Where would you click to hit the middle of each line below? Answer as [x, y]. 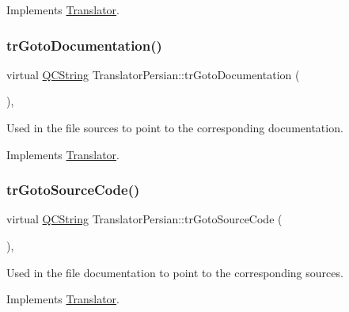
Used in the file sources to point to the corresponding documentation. [175, 127]
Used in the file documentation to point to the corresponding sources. [175, 272]
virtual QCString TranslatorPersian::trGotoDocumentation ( [153, 74]
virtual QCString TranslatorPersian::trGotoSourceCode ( [144, 219]
